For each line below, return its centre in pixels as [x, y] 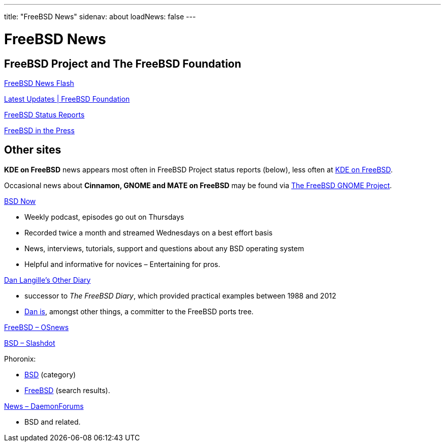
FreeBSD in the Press [39, 130]
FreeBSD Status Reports [44, 114]
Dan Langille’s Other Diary [47, 280]
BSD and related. [53, 422]
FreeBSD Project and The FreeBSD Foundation [123, 64]
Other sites [33, 150]
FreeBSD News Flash [39, 83]
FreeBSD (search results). [67, 390]
